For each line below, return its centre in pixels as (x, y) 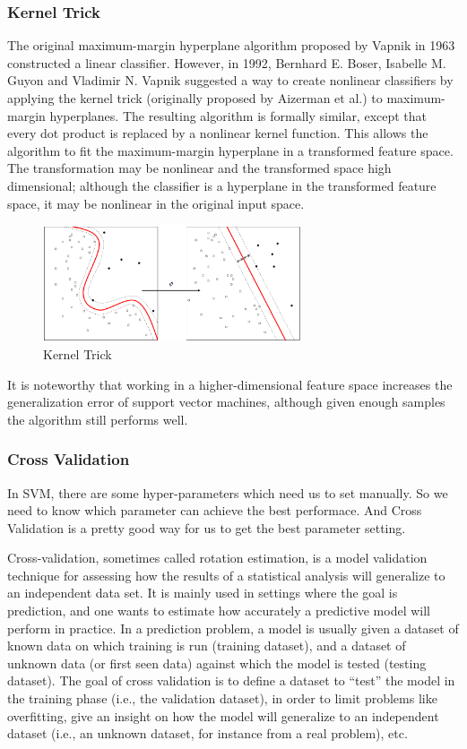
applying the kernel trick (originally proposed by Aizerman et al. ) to (195, 98)
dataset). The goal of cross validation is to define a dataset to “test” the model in (231, 680)
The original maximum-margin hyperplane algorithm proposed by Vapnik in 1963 (231, 45)
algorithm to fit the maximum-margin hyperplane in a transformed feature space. (230, 150)
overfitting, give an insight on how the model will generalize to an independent (223, 715)
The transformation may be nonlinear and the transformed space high (199, 168)
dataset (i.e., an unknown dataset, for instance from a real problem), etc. (208, 733)
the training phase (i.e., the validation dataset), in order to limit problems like (222, 698)
